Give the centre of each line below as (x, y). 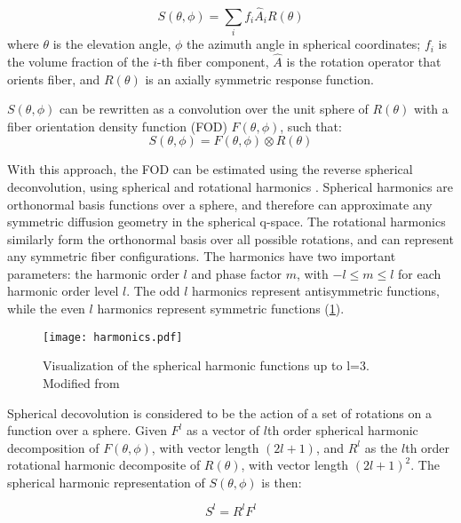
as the (381, 447)
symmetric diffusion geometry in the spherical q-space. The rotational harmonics (227, 222)
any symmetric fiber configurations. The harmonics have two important (202, 256)
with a (431, 109)
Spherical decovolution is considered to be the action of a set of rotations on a (219, 412)
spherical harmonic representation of (106, 482)
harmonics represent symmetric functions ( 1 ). (221, 309)
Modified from (81, 382)
